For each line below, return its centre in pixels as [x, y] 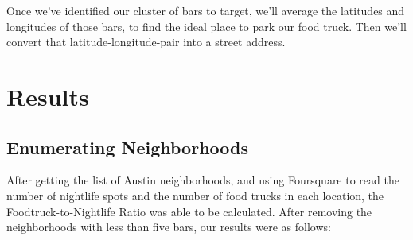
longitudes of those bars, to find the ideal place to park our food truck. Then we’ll [206, 26]
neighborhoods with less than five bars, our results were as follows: [169, 227]
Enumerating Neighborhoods [128, 147]
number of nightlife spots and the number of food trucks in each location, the [195, 195]
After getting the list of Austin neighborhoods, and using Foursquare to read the [203, 180]
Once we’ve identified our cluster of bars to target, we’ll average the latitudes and [206, 10]
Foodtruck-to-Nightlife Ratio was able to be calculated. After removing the [189, 211]
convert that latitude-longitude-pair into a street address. [146, 42]
